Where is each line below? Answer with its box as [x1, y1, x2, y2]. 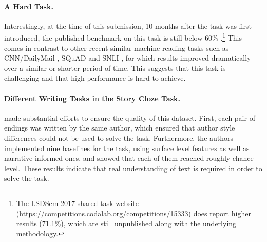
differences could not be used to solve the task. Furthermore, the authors [4, 133, 234, 143]
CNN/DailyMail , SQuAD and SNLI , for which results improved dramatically [4, 52, 251, 63]
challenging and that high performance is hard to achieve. [4, 72, 186, 83]
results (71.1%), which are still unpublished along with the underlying [16, 218, 237, 229]
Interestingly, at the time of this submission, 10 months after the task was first [4, 20, 252, 31]
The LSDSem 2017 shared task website [16, 197, 139, 208]
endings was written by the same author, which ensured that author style [4, 122, 235, 133]
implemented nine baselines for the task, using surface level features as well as [4, 142, 250, 153]
